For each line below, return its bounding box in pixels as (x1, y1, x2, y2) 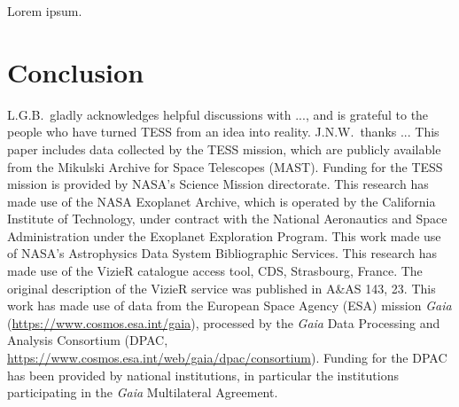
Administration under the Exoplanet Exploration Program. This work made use (7, 226, 441, 245)
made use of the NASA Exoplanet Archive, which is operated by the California (7, 192, 436, 210)
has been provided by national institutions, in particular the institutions (7, 365, 399, 384)
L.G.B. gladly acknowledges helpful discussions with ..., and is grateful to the (7, 105, 429, 123)
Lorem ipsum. (7, 2, 82, 20)
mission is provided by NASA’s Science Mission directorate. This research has (7, 175, 429, 193)
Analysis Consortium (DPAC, (7, 331, 168, 349)
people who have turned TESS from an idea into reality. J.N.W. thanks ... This (7, 122, 440, 141)
